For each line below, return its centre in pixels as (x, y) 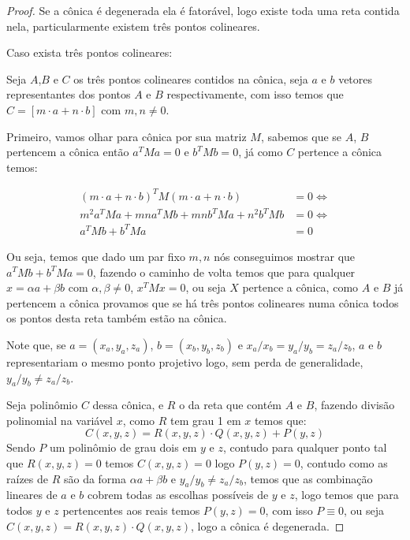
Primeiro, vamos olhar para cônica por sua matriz (127, 136)
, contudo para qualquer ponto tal (305, 447)
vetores (356, 78)
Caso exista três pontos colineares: (89, 52)
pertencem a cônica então (68, 152)
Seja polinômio (42, 405)
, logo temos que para (347, 495)
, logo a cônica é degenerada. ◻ (267, 525)
